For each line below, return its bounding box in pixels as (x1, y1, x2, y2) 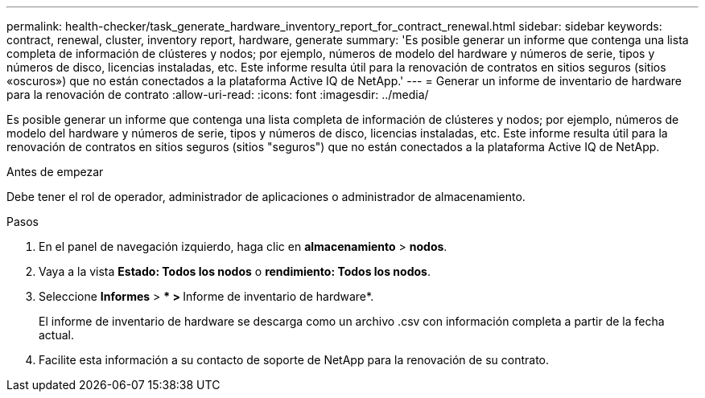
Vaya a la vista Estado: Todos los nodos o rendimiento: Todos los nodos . (39, 265, 431, 278)
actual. (39, 328, 75, 342)
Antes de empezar (6, 165, 104, 178)
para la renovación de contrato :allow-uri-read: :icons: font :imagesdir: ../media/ (6, 88, 429, 101)
